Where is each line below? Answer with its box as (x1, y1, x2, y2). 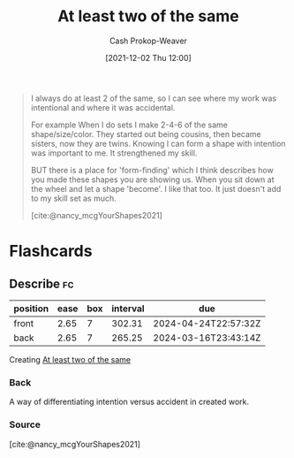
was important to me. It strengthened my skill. (30, 148, 198, 158)
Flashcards (9, 241, 93, 262)
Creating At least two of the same (9, 354, 132, 364)
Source (9, 418, 41, 431)
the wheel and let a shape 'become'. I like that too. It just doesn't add (30, 183, 282, 194)
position (13, 302, 49, 315)
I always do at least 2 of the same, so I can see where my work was (30, 93, 276, 103)
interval (111, 302, 145, 315)
